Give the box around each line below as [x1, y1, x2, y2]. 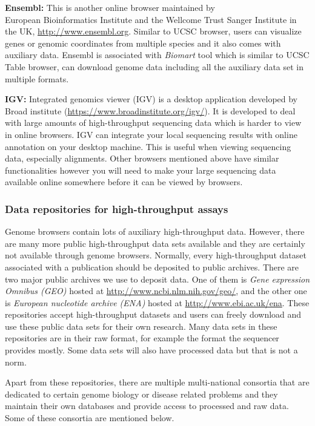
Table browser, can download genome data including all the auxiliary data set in [5, 60, 304, 73]
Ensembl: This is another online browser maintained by [5, 1, 215, 13]
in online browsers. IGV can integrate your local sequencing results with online [5, 128, 297, 140]
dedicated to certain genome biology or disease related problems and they [5, 387, 278, 400]
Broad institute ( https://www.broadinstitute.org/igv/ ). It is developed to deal [5, 104, 296, 117]
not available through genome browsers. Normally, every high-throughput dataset [5, 249, 307, 261]
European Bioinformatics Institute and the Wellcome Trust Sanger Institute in [5, 13, 297, 25]
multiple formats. [5, 72, 69, 85]
